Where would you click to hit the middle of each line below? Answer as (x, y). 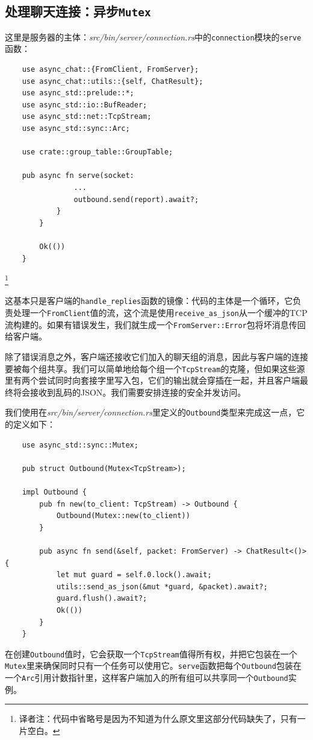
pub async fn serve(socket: (78, 176)
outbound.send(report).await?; (136, 199)
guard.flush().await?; (102, 599)
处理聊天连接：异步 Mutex (78, 11)
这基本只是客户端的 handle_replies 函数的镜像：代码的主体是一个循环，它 (149, 301)
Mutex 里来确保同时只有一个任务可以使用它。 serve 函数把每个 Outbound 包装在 (153, 666)
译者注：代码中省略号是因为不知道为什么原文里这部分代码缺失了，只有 (158, 719)
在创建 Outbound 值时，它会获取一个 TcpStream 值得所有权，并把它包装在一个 (151, 653)
